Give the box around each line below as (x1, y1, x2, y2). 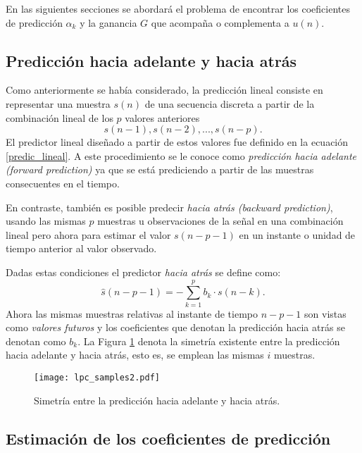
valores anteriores (125, 110, 200, 125)
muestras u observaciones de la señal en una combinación (97, 213, 344, 228)
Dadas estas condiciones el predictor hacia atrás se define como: (6, 264, 281, 279)
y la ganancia (80, 15, 137, 30)
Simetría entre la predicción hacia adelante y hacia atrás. (34, 392, 280, 407)
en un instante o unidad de (239, 227, 356, 242)
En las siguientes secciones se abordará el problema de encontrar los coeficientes (6, 1, 350, 15)
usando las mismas (6, 213, 86, 228)
